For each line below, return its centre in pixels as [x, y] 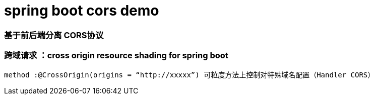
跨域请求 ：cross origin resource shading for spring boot [116, 56]
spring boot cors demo [82, 11]
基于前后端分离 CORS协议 [54, 35]
